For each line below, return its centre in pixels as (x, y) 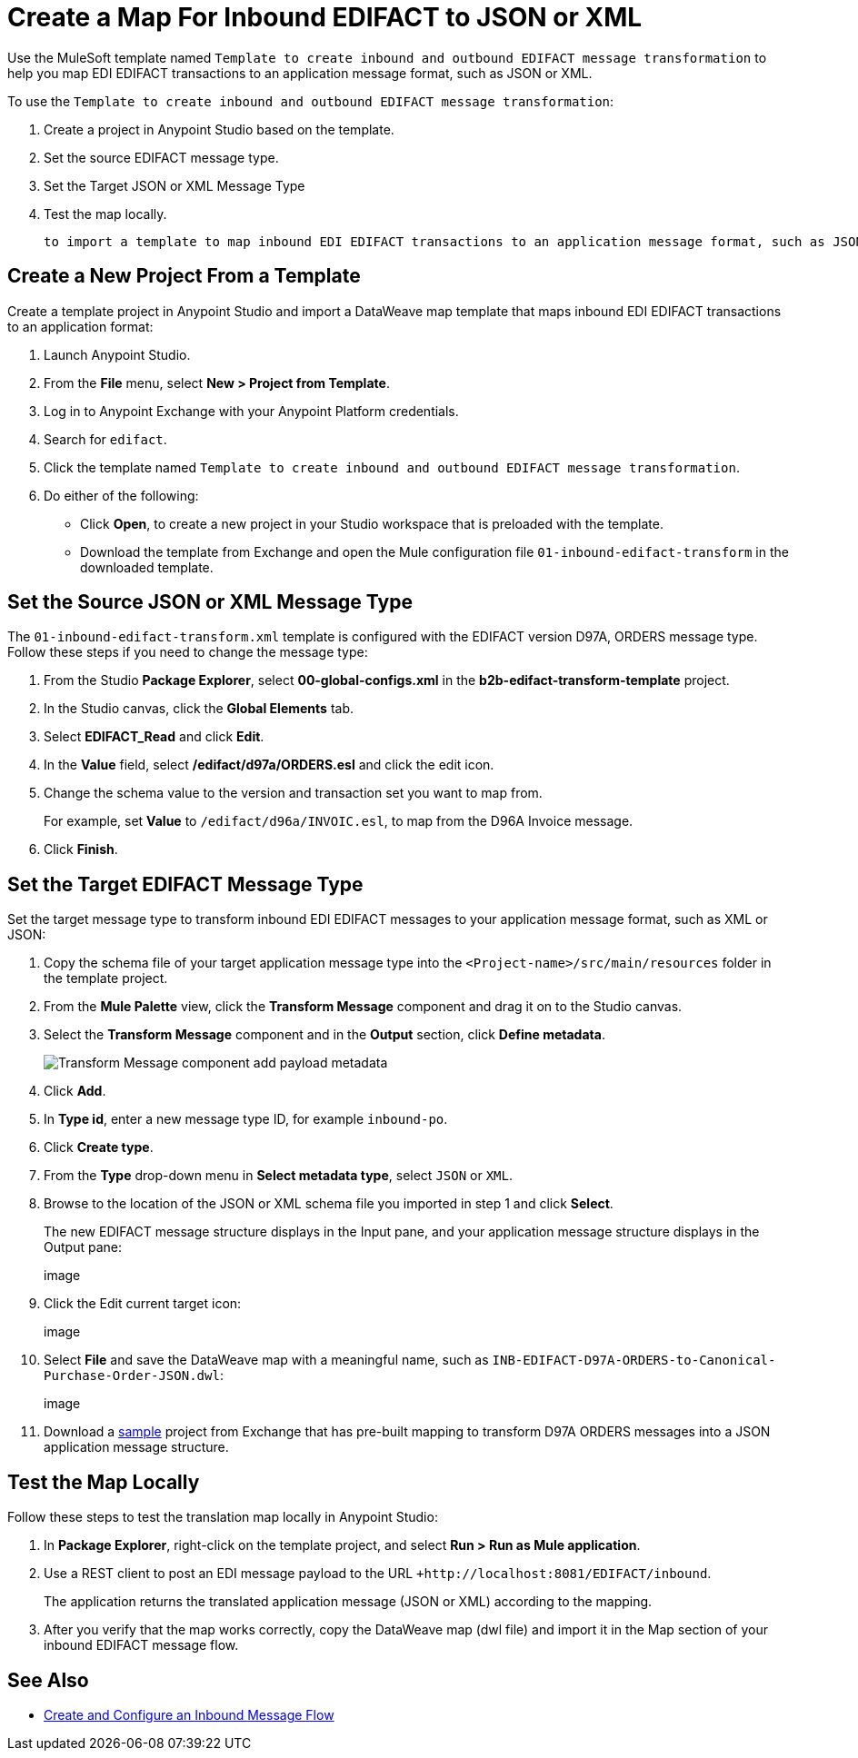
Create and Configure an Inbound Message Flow (189, 1714)
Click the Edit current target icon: (143, 1304)
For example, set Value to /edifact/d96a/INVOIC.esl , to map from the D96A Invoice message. (339, 821)
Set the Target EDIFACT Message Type (185, 884)
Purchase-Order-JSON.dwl (132, 1376)
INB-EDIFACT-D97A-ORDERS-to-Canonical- (634, 1361)
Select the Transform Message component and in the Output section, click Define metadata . (324, 1035)
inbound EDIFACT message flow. (141, 1645)
